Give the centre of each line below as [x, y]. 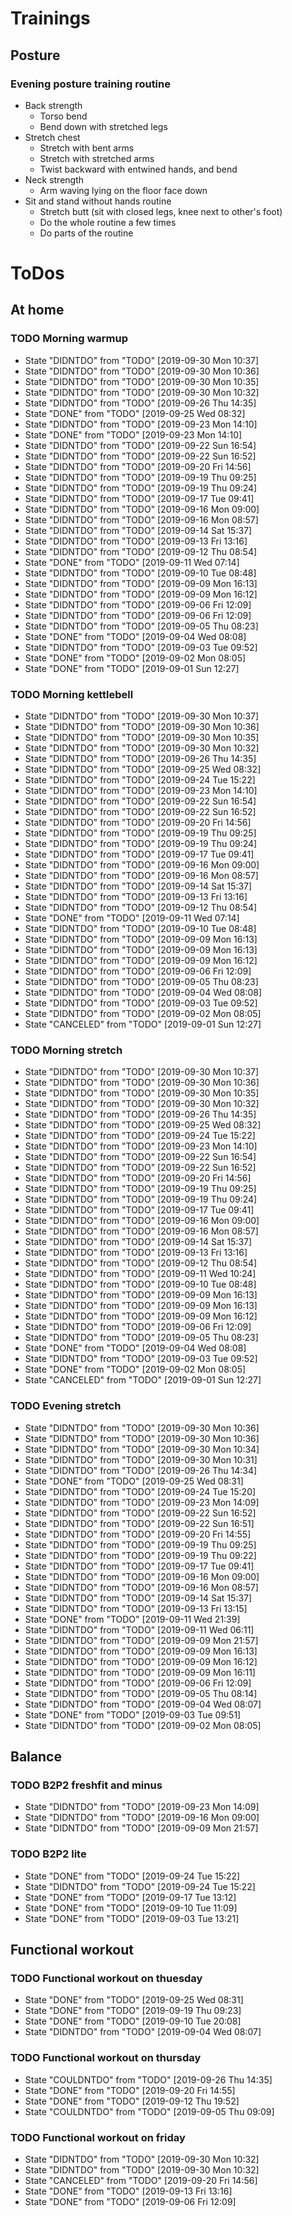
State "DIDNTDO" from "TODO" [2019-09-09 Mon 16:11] [140, 1672]
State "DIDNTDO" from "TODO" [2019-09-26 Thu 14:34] [141, 1470]
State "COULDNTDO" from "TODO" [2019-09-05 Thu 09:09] [149, 2111]
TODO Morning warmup [69, 339]
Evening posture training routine [90, 84]
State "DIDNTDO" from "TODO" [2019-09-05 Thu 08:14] [141, 1693]
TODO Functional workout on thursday [106, 2058]
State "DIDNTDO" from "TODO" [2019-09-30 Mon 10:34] [142, 1449]
